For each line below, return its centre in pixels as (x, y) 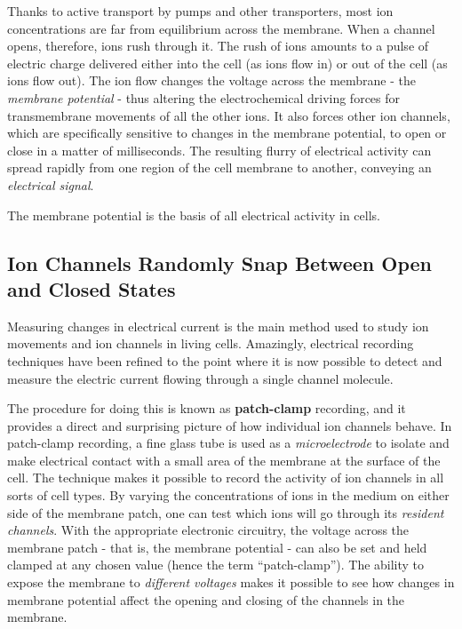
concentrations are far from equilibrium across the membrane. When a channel (221, 28)
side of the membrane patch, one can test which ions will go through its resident (226, 512)
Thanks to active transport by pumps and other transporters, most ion (200, 11)
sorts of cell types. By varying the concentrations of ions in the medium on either (228, 495)
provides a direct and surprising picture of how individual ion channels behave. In (230, 425)
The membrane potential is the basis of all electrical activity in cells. (194, 215)
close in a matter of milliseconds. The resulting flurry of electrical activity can (219, 150)
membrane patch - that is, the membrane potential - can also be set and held (217, 547)
